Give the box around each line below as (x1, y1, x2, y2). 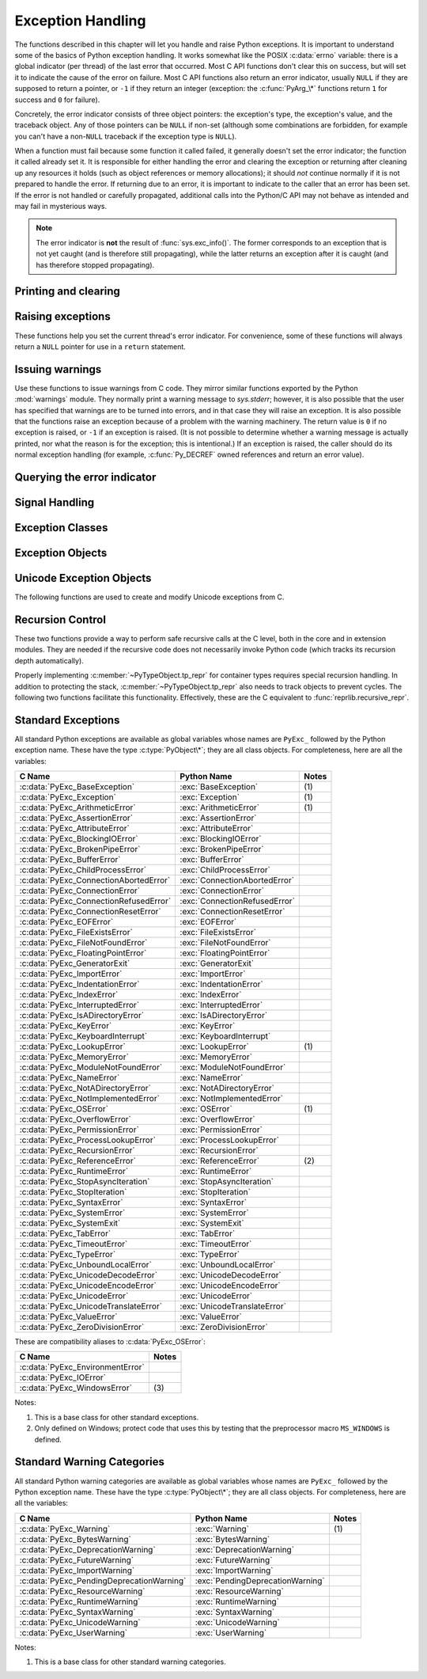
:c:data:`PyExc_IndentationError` (19, 978, 140, 990)
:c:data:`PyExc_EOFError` (19, 917, 114, 928)
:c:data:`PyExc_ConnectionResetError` (19, 906, 161, 917)
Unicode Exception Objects (14, 572, 152, 585)
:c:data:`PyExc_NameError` (19, 1073, 120, 1084)
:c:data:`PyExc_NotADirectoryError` (19, 1083, 152, 1094)
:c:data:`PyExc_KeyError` (19, 1020, 112, 1031)
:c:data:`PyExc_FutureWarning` (19, 1554, 134, 1565)
